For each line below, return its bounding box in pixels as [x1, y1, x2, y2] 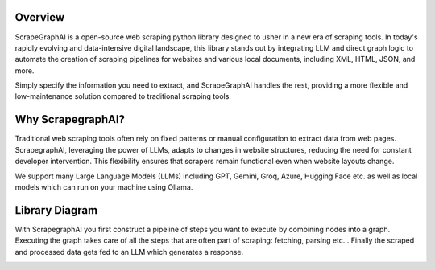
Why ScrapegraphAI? [14, 112, 125, 126]
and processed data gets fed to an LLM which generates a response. [14, 247, 244, 256]
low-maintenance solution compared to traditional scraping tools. [14, 92, 231, 101]
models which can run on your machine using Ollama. [14, 182, 193, 192]
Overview [14, 10, 65, 24]
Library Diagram [14, 203, 98, 217]
